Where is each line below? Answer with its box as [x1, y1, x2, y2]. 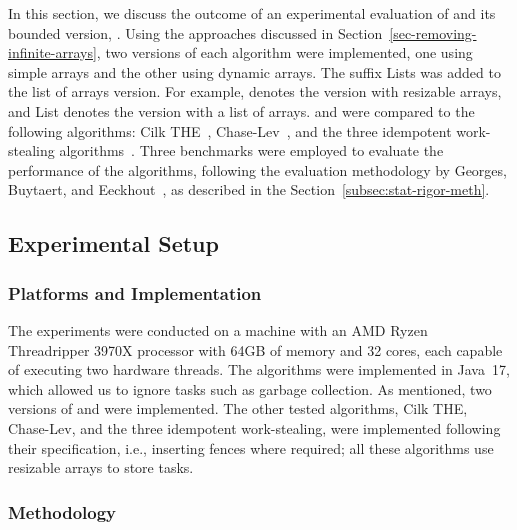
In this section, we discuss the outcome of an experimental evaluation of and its [8, 3, 496, 23]
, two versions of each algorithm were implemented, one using [96, 42, 473, 63]
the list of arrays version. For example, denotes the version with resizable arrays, [8, 81, 502, 102]
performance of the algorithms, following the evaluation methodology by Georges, [8, 159, 507, 180]
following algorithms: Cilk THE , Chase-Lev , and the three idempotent [8, 120, 452, 141]
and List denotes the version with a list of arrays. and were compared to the [8, 100, 475, 121]
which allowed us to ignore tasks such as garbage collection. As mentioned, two [8, 378, 492, 399]
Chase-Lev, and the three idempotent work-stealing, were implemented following [8, 417, 501, 438]
